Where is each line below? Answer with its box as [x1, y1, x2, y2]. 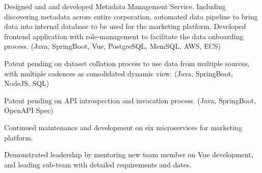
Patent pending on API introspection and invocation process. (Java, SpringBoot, [4, 95, 256, 105]
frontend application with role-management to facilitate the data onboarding [4, 31, 244, 41]
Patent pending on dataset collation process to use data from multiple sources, [4, 57, 250, 68]
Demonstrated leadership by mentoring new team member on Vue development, [4, 149, 253, 160]
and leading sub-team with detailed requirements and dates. [4, 159, 192, 169]
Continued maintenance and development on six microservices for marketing [4, 122, 242, 132]
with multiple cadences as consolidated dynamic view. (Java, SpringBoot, [4, 68, 233, 78]
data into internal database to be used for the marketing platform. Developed [4, 21, 246, 32]
